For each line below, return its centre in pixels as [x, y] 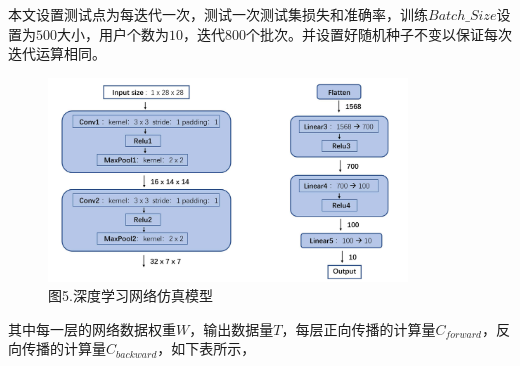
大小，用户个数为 [113, 33]
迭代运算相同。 [57, 53]
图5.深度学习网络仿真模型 [130, 295]
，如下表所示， [206, 348]
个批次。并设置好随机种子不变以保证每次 [379, 33]
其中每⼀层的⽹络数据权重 [92, 328]
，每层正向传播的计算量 [358, 328]
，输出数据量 [231, 328]
